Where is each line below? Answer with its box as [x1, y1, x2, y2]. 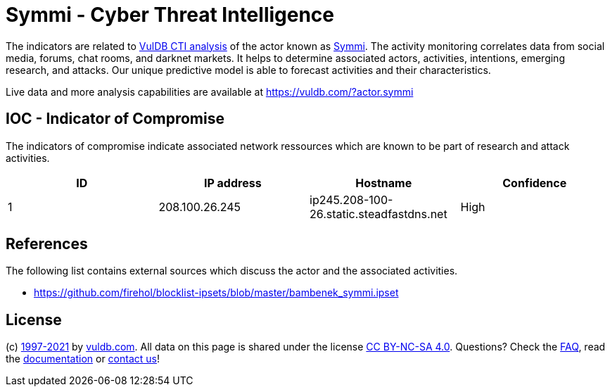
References [6, 235, 88, 253]
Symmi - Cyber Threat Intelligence [6, 3, 335, 27]
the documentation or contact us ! [6, 353, 160, 365]
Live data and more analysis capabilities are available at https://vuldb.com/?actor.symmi [6, 85, 414, 98]
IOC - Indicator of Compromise [6, 110, 224, 128]
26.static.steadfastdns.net [310, 206, 447, 221]
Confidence [502, 175, 567, 190]
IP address [203, 175, 262, 190]
